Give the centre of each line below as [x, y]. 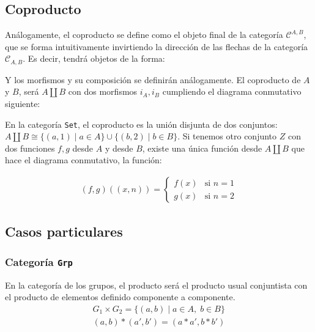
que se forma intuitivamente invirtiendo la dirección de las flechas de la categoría [157, 46]
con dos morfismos [103, 91]
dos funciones [30, 148]
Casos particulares [64, 231]
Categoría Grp [39, 261]
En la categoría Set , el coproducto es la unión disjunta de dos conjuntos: [141, 124]
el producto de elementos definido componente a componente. [120, 297]
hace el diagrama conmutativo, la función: [83, 160]
